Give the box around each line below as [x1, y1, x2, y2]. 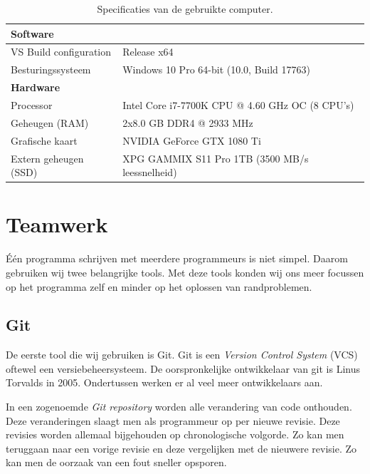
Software [11, 26, 54, 41]
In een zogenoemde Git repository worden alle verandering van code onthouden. [6, 399, 352, 414]
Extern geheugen [11, 150, 84, 165]
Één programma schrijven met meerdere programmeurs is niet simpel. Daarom [6, 251, 348, 266]
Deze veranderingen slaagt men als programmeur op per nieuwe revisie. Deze [6, 413, 340, 428]
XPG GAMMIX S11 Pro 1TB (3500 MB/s [122, 150, 309, 165]
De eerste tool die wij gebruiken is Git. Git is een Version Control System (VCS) [6, 347, 358, 362]
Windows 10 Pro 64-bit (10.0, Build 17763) [122, 62, 311, 77]
